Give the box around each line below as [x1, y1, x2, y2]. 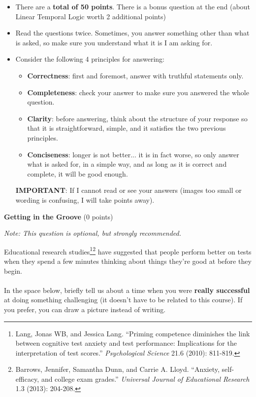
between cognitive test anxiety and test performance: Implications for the [15, 338, 237, 348]
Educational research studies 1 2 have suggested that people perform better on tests [4, 245, 252, 256]
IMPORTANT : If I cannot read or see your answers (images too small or [15, 185, 242, 195]
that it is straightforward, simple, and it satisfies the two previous [27, 123, 226, 133]
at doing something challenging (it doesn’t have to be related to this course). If [4, 294, 243, 305]
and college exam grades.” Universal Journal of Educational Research [41, 373, 250, 384]
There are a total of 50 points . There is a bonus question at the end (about [15, 1, 250, 11]
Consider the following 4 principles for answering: [15, 54, 164, 64]
